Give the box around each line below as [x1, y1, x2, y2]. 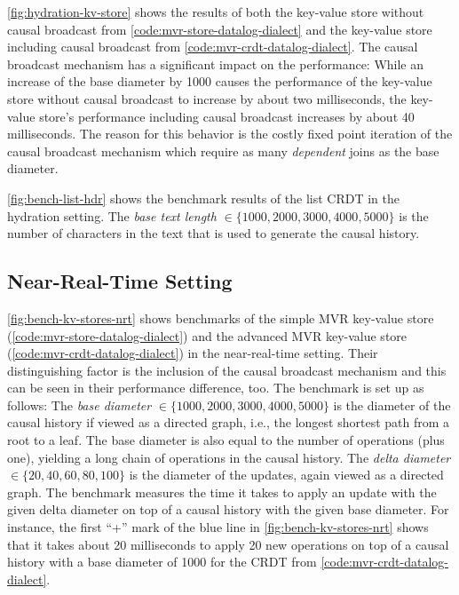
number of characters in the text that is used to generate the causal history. [7, 224, 420, 242]
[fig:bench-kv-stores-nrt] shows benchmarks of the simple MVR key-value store [7, 308, 434, 327]
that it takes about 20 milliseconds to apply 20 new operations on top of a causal [7, 535, 449, 553]
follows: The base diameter [7, 395, 152, 414]
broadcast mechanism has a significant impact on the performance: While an [7, 54, 424, 73]
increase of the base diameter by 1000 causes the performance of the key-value [7, 72, 432, 91]
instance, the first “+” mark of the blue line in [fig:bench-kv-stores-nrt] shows [7, 518, 429, 536]
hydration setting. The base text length [7, 206, 217, 225]
